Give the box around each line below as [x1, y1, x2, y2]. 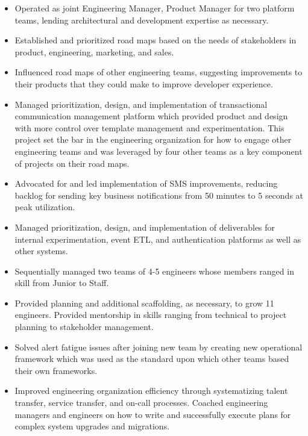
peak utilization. [14, 201, 75, 213]
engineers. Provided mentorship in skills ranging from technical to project [14, 308, 287, 321]
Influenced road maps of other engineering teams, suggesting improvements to [14, 66, 303, 78]
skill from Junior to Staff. [14, 276, 109, 289]
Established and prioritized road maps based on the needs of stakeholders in [14, 34, 297, 46]
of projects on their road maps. [14, 157, 130, 169]
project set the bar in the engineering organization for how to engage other [14, 133, 292, 146]
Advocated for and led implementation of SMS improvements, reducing [14, 177, 278, 190]
